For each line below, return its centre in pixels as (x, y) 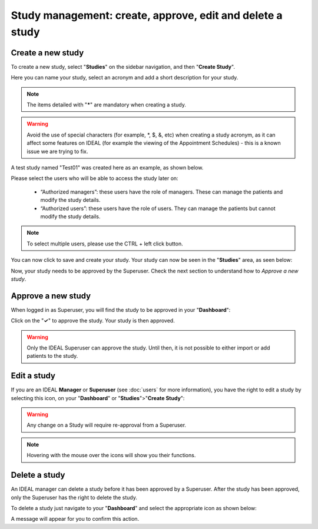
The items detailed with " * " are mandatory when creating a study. (107, 105)
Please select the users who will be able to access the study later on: (95, 178)
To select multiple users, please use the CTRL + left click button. (105, 244)
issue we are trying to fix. (57, 151)
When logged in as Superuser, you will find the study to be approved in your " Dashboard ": (121, 310)
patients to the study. (52, 356)
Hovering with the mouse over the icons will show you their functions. (111, 455)
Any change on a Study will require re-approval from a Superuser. (107, 425)
